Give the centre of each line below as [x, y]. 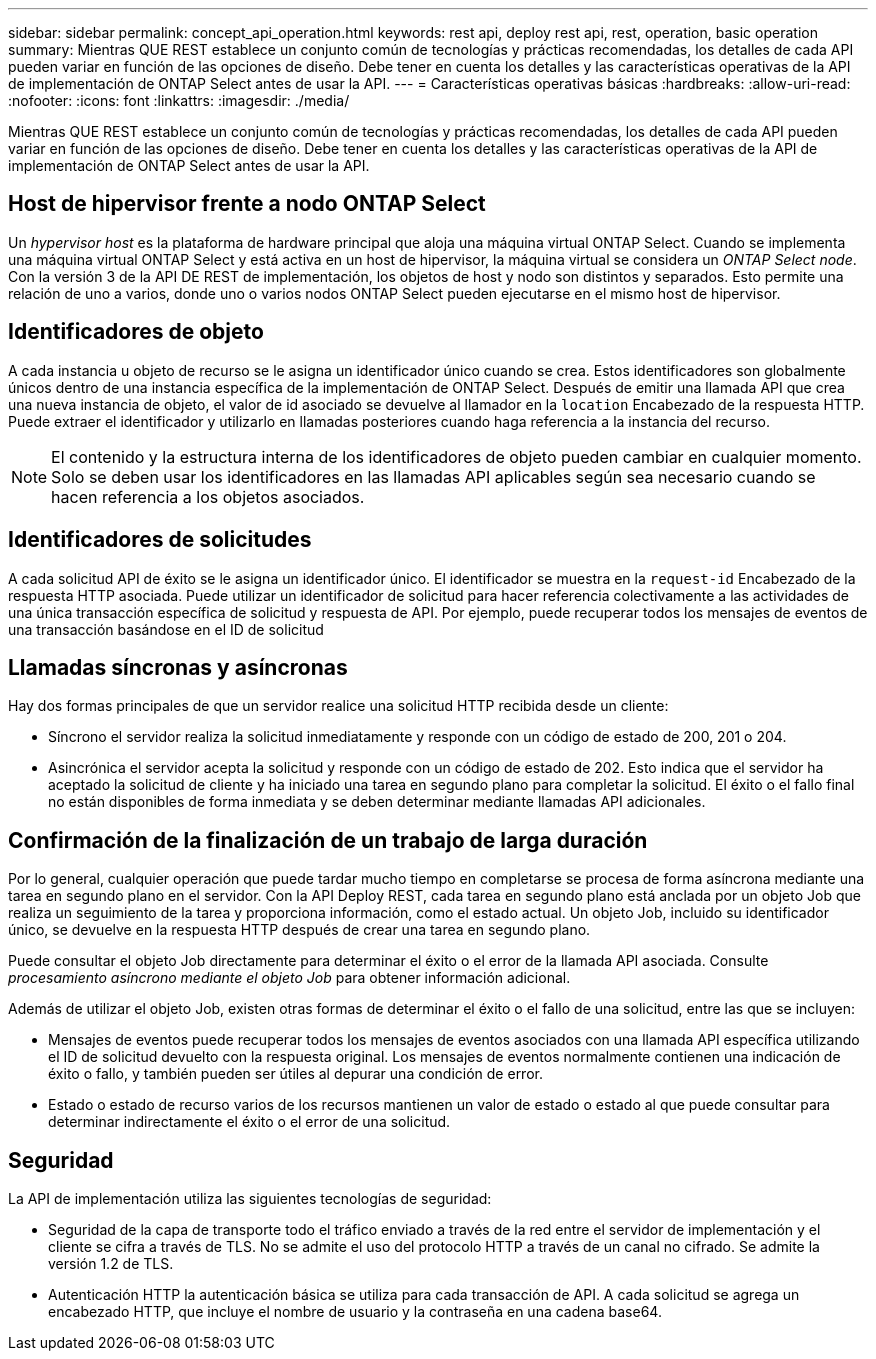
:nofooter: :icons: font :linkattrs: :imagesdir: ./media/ [179, 100]
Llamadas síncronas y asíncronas [178, 667]
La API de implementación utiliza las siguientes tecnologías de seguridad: [250, 1199]
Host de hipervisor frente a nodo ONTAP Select [247, 204]
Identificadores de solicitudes [160, 540]
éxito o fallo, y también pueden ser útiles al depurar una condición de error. [295, 1074]
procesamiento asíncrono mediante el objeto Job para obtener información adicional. [289, 978]
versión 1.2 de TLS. [111, 1264]
